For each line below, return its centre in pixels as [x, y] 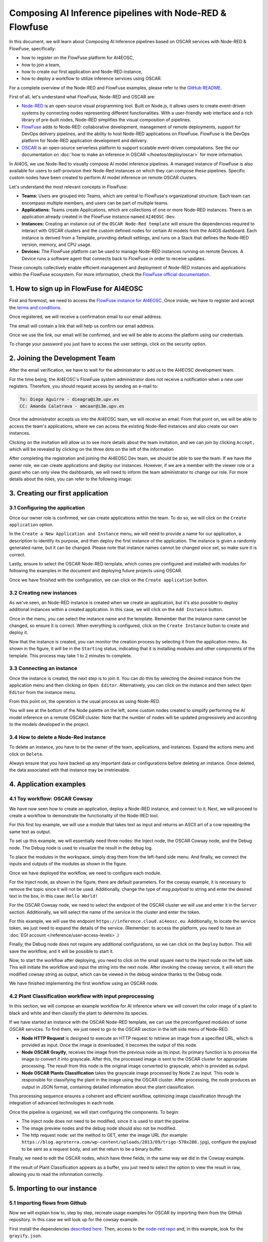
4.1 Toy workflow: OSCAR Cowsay [51, 799]
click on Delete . [26, 754]
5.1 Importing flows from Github [48, 1203]
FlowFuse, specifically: [33, 48]
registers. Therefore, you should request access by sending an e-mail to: [84, 386]
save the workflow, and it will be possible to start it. [62, 951]
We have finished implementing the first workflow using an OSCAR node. [84, 983]
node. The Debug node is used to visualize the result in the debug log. [81, 848]
